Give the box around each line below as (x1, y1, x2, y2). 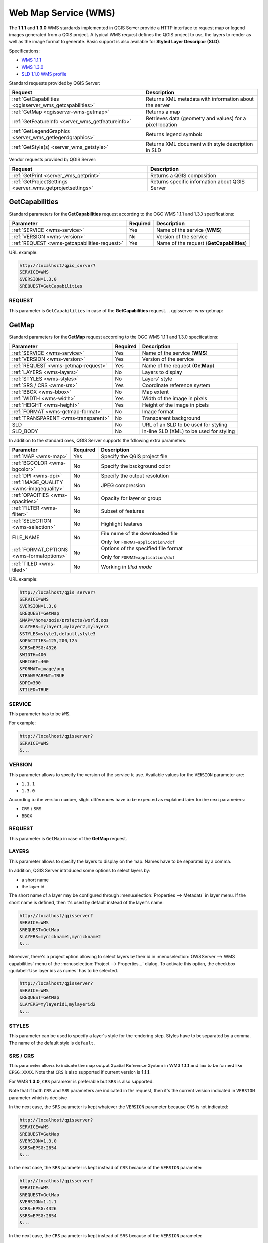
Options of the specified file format (101, 545, 183, 552)
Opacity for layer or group (101, 495, 162, 502)
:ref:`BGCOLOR (12, 459, 48, 466)
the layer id (21, 884, 45, 889)
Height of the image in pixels (142, 402, 209, 409)
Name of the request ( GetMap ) (142, 362, 215, 369)
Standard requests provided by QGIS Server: (9, 80, 100, 86)
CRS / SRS (21, 806, 42, 812)
